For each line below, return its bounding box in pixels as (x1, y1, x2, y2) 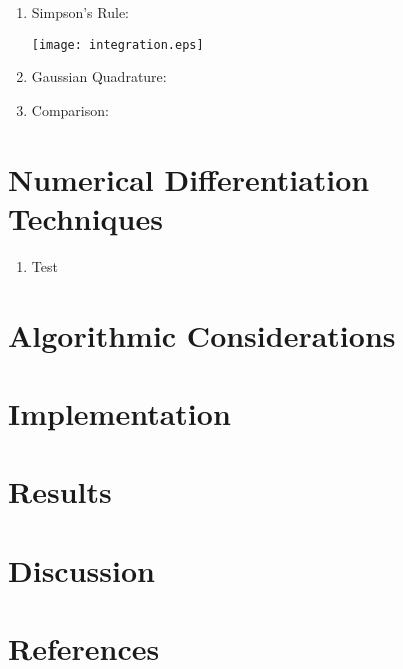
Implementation (8, 392, 231, 433)
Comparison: (31, 99, 109, 120)
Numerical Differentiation (8, 158, 370, 199)
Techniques (8, 197, 163, 238)
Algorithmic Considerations (8, 314, 396, 355)
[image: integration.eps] (31, 37, 204, 52)
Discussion (8, 549, 155, 590)
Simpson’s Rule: (31, 2, 129, 22)
